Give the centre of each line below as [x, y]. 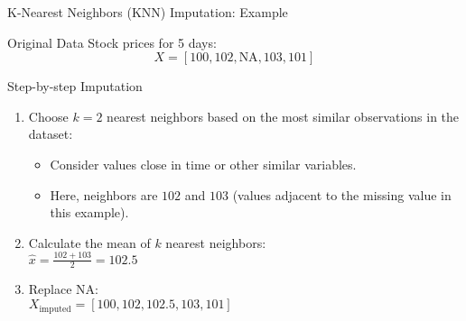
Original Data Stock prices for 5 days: [112, 42]
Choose [48, 116]
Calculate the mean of [89, 242]
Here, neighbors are [104, 194]
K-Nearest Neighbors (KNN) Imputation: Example [148, 12]
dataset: [51, 134]
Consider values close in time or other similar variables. [203, 164]
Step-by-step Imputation [75, 86]
